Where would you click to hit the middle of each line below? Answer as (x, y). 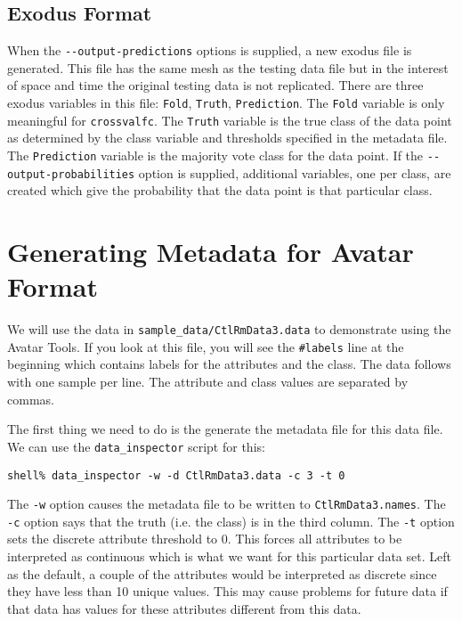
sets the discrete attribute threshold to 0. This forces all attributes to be (205, 539)
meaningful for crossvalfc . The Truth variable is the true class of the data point (230, 120)
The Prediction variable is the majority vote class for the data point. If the (215, 155)
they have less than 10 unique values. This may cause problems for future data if (227, 591)
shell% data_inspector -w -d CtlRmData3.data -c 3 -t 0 (176, 475)
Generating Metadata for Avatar (211, 252)
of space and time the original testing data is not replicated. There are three (215, 85)
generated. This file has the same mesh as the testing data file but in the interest (228, 67)
